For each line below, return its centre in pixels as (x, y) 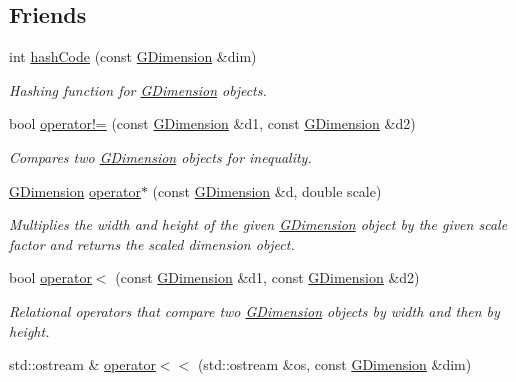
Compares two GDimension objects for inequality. (160, 156)
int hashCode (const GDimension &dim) (133, 56)
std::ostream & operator (82, 364)
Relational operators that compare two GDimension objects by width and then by (254, 310)
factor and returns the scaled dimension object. (152, 243)
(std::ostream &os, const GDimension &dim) (334, 364)
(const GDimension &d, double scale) (267, 190)
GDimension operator (75, 190)
